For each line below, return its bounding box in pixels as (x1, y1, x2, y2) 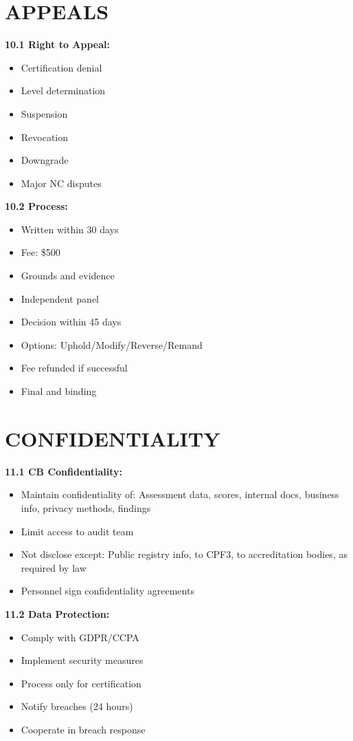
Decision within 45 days (21, 314, 122, 329)
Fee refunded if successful (21, 361, 128, 375)
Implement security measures (21, 653, 144, 667)
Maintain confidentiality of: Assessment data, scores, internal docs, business (21, 487, 339, 502)
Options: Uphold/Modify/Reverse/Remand (21, 337, 203, 352)
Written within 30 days (21, 222, 119, 236)
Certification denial (21, 60, 102, 74)
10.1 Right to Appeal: (5, 37, 111, 52)
